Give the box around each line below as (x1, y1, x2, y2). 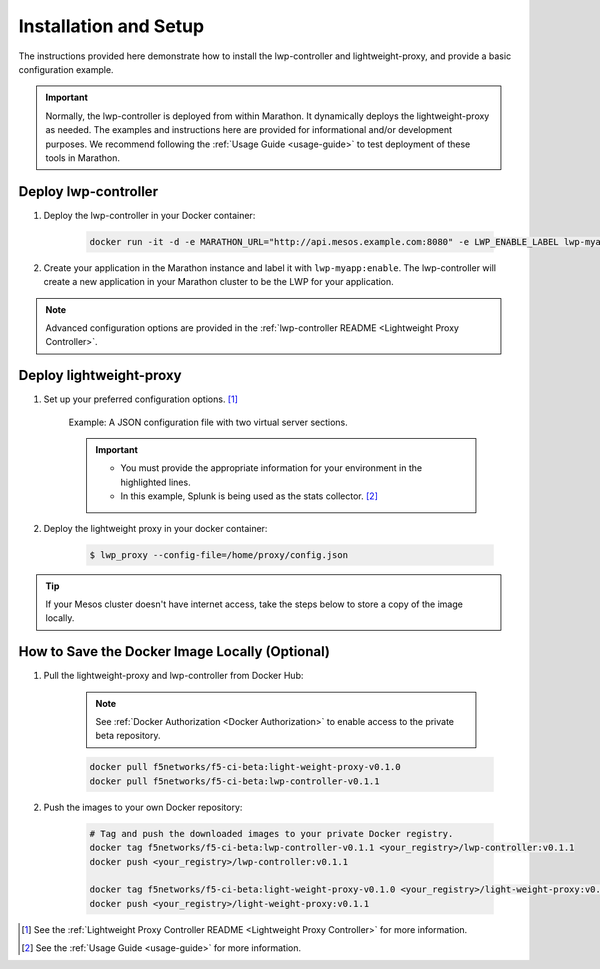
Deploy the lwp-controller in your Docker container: (43, 209, 256, 221)
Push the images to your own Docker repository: (43, 801, 243, 813)
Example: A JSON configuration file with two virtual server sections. (68, 416, 349, 428)
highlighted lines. (120, 476, 191, 488)
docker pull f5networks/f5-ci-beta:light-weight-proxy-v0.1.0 (89, 761, 401, 773)
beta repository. (95, 730, 161, 742)
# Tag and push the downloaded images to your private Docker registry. (89, 828, 454, 839)
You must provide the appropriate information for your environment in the (120, 462, 423, 474)
